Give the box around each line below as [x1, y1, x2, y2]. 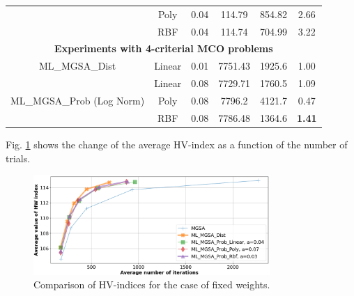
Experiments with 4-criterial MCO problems [54, 41, 273, 56]
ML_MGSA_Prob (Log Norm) [10, 93, 145, 107]
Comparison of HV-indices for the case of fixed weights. [33, 277, 270, 292]
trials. [6, 150, 31, 165]
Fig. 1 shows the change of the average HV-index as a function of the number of [6, 137, 348, 151]
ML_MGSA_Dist [38, 59, 116, 73]
